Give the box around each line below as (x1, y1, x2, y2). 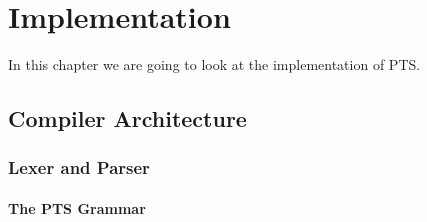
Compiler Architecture (8, 103, 247, 134)
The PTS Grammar (8, 197, 146, 218)
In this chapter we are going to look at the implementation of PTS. (8, 54, 421, 75)
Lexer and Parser (8, 155, 150, 180)
